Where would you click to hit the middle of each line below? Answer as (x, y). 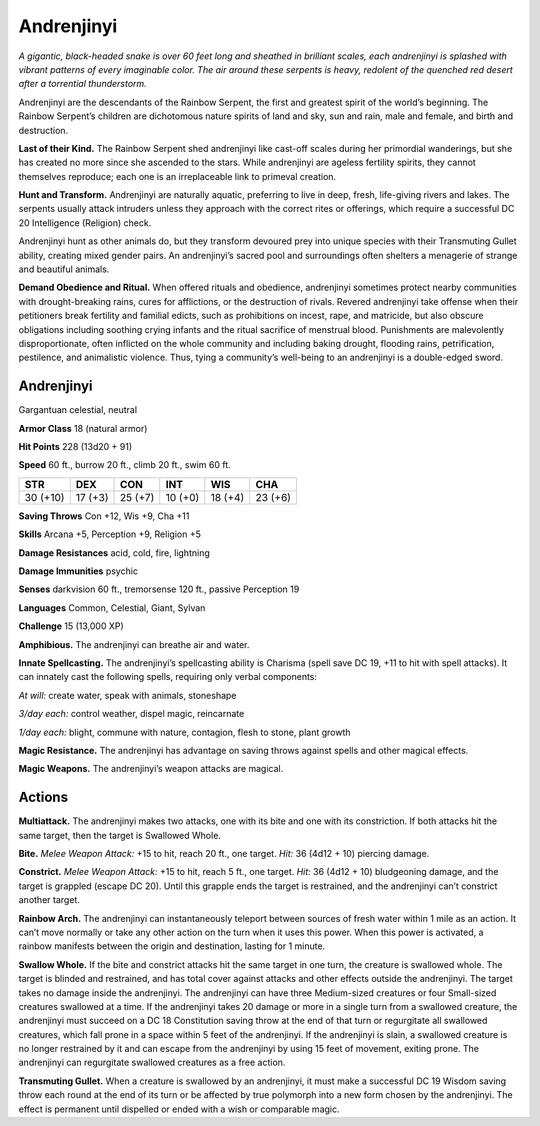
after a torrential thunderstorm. (82, 84)
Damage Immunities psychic (78, 571)
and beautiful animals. (64, 269)
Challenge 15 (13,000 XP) (71, 626)
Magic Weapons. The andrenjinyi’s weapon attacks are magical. (151, 769)
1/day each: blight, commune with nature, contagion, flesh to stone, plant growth (184, 732)
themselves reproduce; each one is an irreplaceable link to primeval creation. (177, 176)
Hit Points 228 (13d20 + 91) (75, 447)
